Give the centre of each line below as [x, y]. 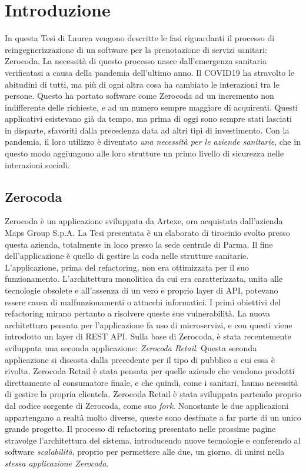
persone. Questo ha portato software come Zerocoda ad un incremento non [139, 96]
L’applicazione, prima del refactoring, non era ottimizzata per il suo [127, 267]
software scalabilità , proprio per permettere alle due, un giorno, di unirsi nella [145, 452]
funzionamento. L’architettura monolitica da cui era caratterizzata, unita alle [144, 279]
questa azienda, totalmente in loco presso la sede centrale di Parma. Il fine [139, 244]
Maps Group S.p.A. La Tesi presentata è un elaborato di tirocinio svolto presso [147, 233]
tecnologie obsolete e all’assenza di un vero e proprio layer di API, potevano [142, 290]
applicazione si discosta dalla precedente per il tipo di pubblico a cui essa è [140, 359]
